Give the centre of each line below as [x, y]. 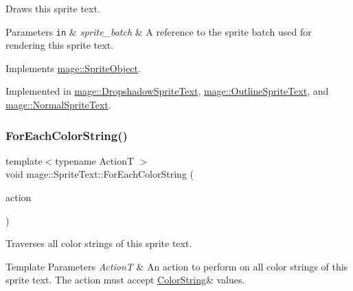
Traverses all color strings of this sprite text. [99, 243]
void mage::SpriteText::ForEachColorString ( [100, 174]
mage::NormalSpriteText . [58, 105]
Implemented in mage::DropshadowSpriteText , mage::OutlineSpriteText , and [167, 91]
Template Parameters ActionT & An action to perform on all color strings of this [177, 266]
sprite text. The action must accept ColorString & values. [125, 280]
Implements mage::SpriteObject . [73, 68]
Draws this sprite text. [53, 8]
